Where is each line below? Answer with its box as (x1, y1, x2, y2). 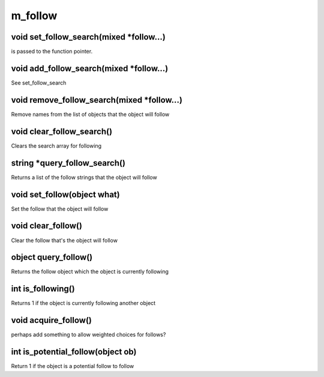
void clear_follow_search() (11, 126, 113, 136)
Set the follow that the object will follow (11, 205, 109, 213)
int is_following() (11, 284, 75, 294)
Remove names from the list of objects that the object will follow (11, 110, 170, 118)
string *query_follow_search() (11, 158, 126, 168)
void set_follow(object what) (11, 189, 120, 199)
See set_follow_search (11, 79, 67, 86)
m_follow (11, 9, 58, 22)
